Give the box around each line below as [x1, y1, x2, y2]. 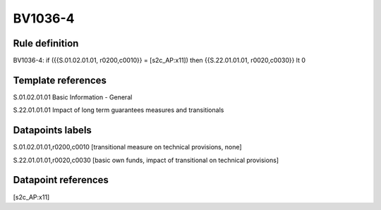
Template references [13, 74, 107, 86]
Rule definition [13, 37, 79, 49]
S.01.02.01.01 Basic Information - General [13, 92, 133, 101]
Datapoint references [13, 174, 109, 186]
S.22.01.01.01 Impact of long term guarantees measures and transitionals [13, 106, 224, 114]
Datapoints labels [13, 124, 92, 137]
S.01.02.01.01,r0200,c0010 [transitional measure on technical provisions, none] [13, 143, 243, 152]
